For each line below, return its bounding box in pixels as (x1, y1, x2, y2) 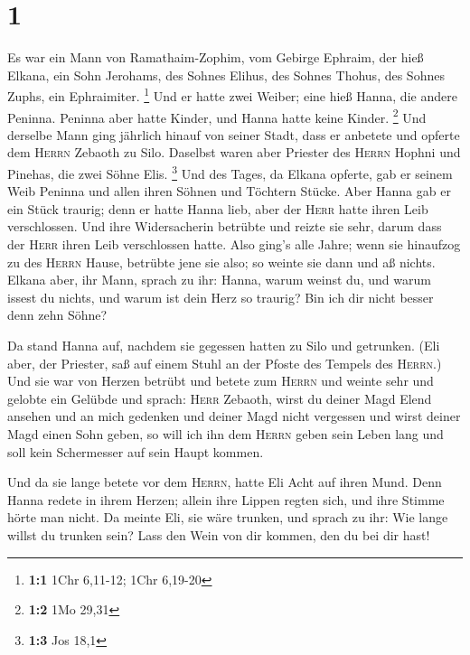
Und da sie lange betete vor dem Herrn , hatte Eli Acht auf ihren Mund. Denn (7, 473, 442, 491)
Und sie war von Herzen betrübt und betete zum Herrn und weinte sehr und (7, 371, 434, 390)
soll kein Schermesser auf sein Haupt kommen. (7, 442, 264, 461)
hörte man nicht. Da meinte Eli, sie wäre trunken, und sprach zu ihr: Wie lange (7, 508, 448, 527)
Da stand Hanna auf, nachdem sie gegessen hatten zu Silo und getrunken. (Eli (7, 336, 440, 354)
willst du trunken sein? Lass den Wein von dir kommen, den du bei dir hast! (7, 525, 430, 544)
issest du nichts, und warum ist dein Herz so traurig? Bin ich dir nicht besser (7, 287, 434, 306)
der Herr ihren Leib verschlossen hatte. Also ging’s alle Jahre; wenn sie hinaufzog (7, 235, 461, 254)
